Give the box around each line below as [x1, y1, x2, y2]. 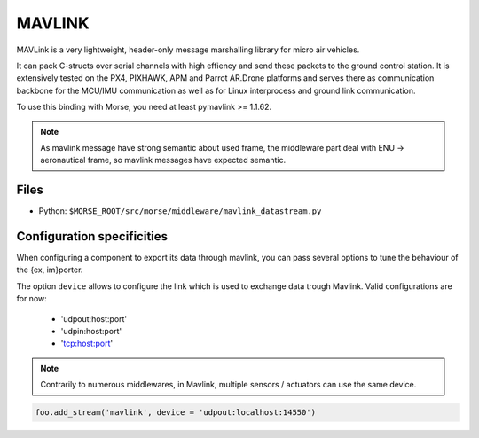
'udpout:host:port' [60, 313, 128, 324]
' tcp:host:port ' [60, 338, 114, 349]
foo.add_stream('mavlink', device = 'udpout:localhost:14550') [35, 408, 317, 418]
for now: [16, 293, 48, 304]
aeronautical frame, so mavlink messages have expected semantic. [40, 155, 287, 166]
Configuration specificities [16, 229, 169, 244]
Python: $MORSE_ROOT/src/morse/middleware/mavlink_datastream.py [38, 206, 322, 216]
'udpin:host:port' [60, 326, 122, 337]
